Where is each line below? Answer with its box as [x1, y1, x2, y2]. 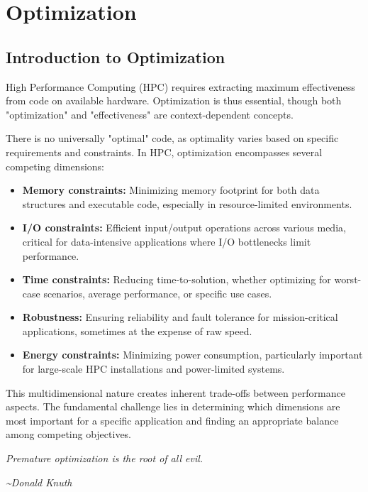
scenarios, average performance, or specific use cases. [43, 285, 272, 300]
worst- [334, 272, 362, 287]
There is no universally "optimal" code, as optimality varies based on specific [6, 131, 339, 146]
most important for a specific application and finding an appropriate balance [6, 412, 339, 427]
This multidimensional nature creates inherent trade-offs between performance [6, 385, 345, 400]
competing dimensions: [6, 158, 104, 173]
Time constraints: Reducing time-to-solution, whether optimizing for [22, 272, 331, 287]
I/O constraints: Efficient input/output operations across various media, [22, 220, 346, 235]
